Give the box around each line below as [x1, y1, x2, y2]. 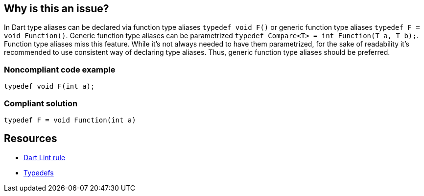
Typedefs [24, 168, 54, 177]
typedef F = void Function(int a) [4, 116, 136, 124]
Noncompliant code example [4, 64, 116, 74]
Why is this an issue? [4, 2, 109, 15]
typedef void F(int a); [4, 82, 95, 91]
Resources [4, 132, 57, 145]
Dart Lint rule [24, 153, 66, 162]
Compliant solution [4, 98, 78, 108]
